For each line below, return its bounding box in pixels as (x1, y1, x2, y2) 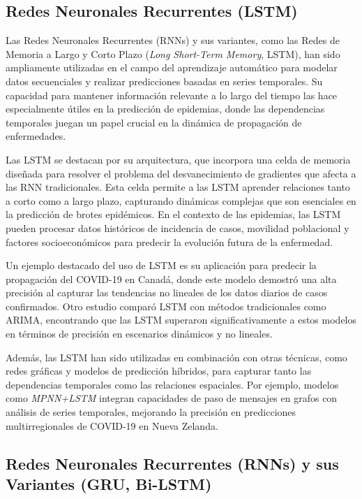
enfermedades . (6, 129, 66, 143)
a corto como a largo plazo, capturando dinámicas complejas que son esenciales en (6, 193, 356, 208)
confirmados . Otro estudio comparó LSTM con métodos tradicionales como (6, 298, 326, 313)
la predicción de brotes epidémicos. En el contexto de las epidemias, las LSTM (6, 207, 341, 222)
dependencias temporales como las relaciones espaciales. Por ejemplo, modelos (6, 377, 339, 391)
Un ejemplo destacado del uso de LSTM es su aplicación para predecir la (6, 258, 317, 273)
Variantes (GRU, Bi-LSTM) (6, 473, 212, 495)
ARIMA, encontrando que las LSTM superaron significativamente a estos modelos (6, 312, 357, 327)
